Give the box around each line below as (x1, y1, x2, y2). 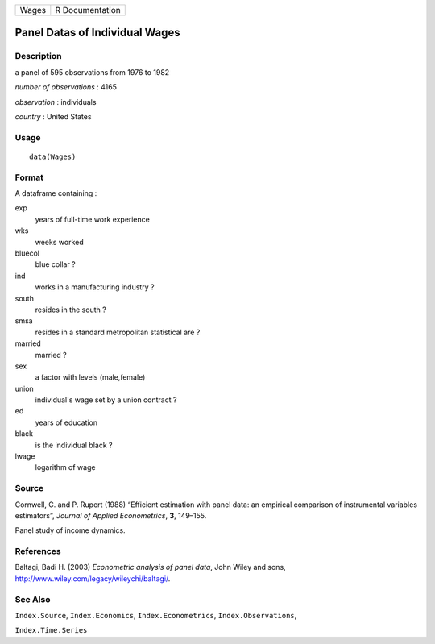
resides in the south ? (35, 305, 106, 314)
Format (14, 172, 44, 183)
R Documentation (55, 5, 121, 15)
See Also (14, 593, 51, 605)
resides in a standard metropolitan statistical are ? (35, 327, 201, 337)
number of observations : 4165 (14, 82, 117, 92)
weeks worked (35, 237, 84, 247)
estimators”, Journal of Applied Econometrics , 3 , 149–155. (14, 510, 207, 520)
